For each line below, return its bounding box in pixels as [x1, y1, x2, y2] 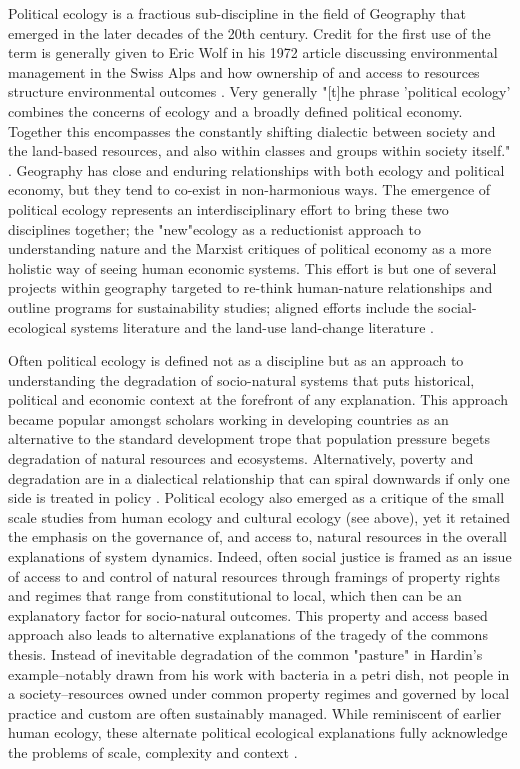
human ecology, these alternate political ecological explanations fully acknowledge [8, 722, 508, 743]
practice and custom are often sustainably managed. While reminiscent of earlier [8, 702, 502, 723]
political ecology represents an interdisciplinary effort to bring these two [8, 198, 449, 219]
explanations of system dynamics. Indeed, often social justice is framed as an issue [8, 546, 512, 567]
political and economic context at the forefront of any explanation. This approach [8, 389, 508, 410]
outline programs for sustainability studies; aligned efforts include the [8, 296, 434, 317]
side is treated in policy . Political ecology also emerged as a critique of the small [8, 487, 505, 508]
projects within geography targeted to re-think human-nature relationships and [8, 277, 493, 298]
